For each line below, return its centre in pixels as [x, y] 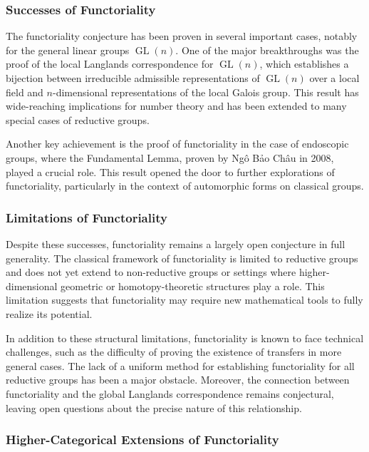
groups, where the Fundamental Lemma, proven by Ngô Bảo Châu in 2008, [170, 157]
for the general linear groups [68, 50]
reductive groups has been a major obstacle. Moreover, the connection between [178, 380]
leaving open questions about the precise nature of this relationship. [154, 407]
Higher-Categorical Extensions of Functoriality [142, 440]
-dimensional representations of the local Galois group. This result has [206, 92]
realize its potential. [49, 313]
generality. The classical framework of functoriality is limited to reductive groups [182, 258]
